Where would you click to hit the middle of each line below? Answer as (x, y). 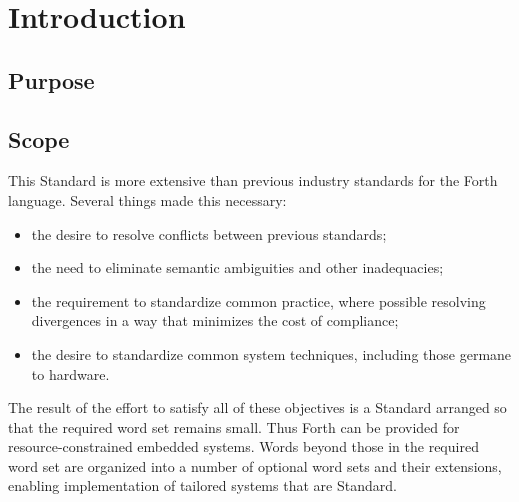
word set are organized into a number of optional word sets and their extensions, (255, 465)
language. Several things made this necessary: (147, 199)
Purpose (51, 79)
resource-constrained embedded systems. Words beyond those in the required (243, 446)
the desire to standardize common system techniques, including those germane (271, 353)
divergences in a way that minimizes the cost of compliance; (215, 320)
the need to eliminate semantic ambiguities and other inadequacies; (237, 267)
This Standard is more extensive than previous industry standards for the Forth (253, 180)
